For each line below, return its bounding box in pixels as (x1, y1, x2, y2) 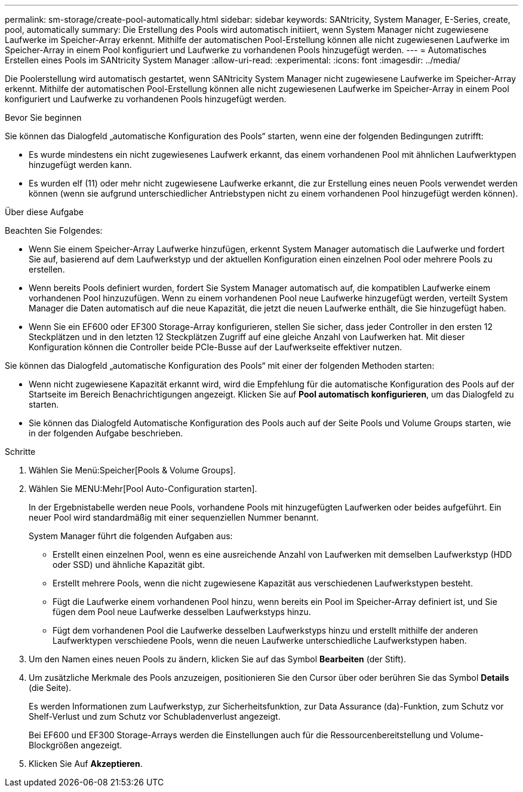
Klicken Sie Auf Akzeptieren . (29, 759, 143, 769)
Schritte (5, 447, 36, 457)
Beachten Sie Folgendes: (5, 225, 103, 236)
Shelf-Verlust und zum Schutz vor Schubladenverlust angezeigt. (29, 711, 281, 721)
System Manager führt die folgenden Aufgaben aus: (29, 531, 233, 541)
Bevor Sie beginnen (5, 112, 82, 123)
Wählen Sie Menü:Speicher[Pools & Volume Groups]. (29, 465, 236, 475)
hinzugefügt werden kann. (29, 160, 132, 170)
